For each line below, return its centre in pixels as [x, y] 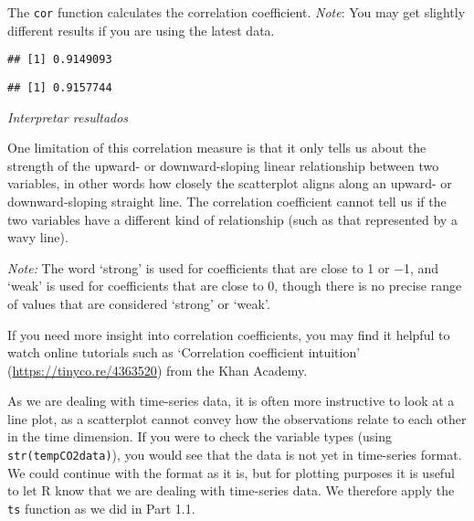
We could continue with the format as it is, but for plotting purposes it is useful [231, 472]
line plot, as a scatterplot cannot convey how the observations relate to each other [237, 418]
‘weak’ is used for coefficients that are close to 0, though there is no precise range [235, 286]
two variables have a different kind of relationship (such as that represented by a [232, 219]
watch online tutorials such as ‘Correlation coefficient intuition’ [184, 352]
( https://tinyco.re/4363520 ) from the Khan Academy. [158, 370]
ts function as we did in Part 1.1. [101, 508]
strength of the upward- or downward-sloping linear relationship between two [223, 165]
